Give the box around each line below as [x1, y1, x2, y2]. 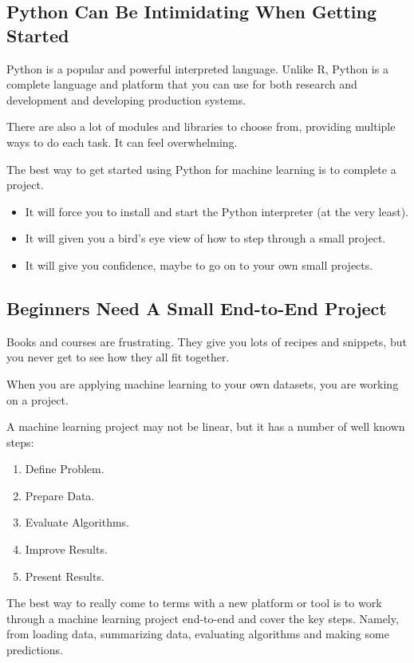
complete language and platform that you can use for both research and [6, 76, 357, 93]
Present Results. [25, 567, 104, 584]
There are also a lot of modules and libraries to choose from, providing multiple [6, 118, 396, 135]
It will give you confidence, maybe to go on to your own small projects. [25, 256, 373, 273]
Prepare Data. [25, 487, 95, 503]
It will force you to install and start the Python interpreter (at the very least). [25, 203, 408, 219]
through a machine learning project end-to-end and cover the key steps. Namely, [6, 610, 399, 626]
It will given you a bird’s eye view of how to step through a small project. [25, 230, 386, 247]
